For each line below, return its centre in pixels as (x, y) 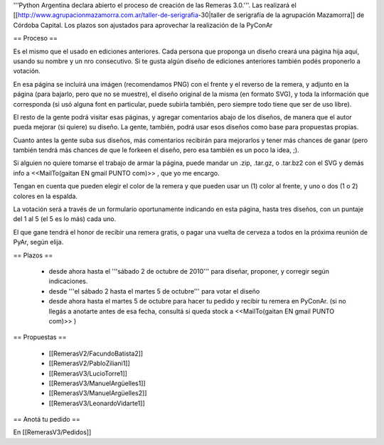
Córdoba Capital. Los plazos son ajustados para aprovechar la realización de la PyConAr (143, 25)
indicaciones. (68, 282)
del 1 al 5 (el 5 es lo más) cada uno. (65, 219)
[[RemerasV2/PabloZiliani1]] (90, 363)
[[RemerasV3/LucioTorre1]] (88, 373)
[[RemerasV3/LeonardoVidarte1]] (97, 403)
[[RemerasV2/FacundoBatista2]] (96, 353)
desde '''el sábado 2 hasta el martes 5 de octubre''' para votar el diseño (154, 291)
